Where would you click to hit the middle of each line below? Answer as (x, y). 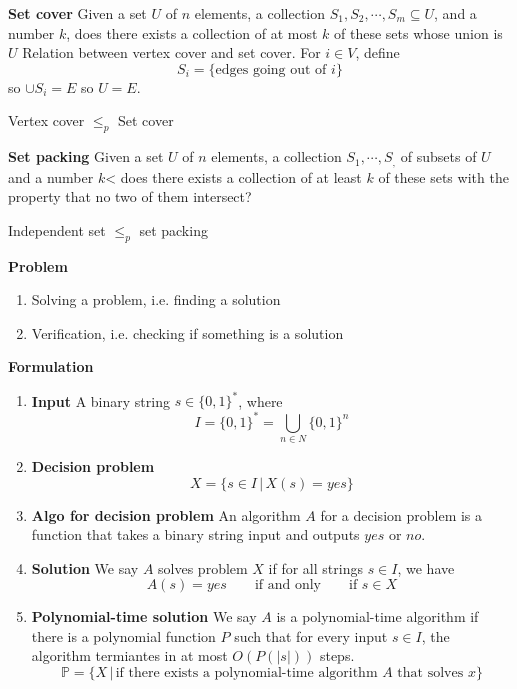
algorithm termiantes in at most (129, 655)
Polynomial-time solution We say (144, 616)
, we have (426, 567)
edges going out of (271, 69)
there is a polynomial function (123, 635)
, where (260, 400)
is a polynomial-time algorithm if (377, 616)
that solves (430, 673)
